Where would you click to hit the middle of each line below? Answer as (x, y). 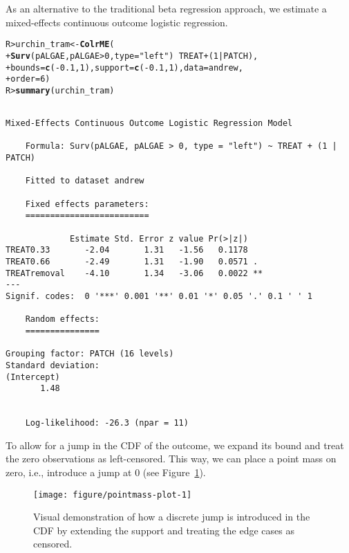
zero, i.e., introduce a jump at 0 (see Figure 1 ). (106, 472)
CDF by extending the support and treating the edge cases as (164, 530)
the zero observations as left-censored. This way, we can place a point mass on (171, 459)
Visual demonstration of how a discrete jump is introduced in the (172, 517)
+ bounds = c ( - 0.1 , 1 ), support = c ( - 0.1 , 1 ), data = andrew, (124, 67)
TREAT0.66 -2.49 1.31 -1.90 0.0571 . (132, 262)
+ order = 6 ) (28, 79)
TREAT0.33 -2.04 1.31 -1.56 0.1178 (127, 250)
